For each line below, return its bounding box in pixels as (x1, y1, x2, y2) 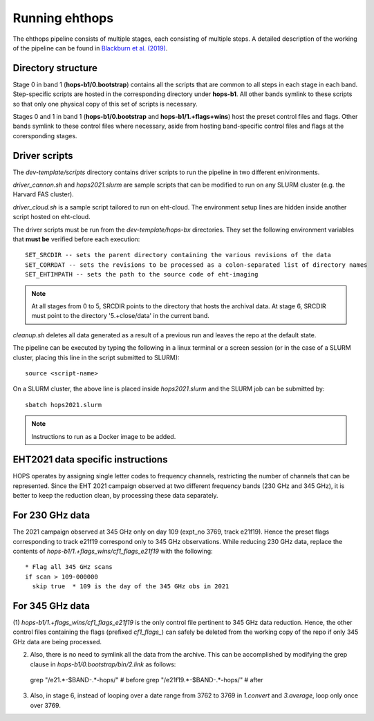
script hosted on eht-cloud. (12, 213, 91, 221)
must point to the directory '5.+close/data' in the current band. (31, 312, 210, 320)
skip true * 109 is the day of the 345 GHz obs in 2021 (32, 583, 230, 590)
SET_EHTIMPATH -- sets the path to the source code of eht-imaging (25, 270, 259, 279)
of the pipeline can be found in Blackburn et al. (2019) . (12, 44, 168, 52)
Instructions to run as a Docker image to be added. (31, 432, 176, 440)
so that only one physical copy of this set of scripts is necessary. (12, 100, 198, 108)
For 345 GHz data (12, 600, 90, 612)
